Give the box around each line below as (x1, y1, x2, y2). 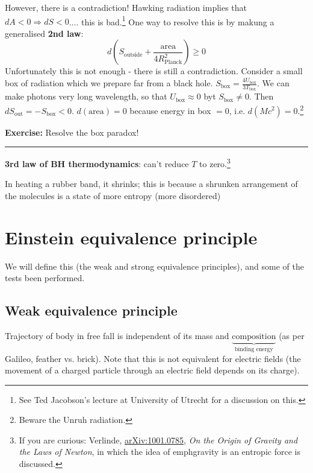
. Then (249, 90, 274, 103)
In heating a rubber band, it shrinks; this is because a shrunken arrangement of (5, 177, 298, 190)
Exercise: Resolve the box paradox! (5, 125, 139, 138)
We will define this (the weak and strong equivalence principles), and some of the (5, 259, 304, 272)
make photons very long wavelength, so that (5, 90, 167, 103)
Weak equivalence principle (5, 301, 178, 320)
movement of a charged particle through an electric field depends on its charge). (5, 364, 300, 376)
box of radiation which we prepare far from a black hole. (5, 77, 213, 89)
